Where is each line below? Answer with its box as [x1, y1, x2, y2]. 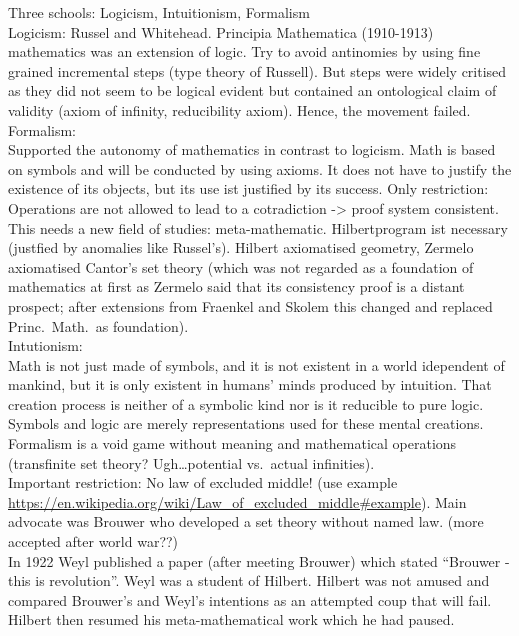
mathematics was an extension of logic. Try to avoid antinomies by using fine [8, 41, 481, 62]
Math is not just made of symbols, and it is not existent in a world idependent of [8, 354, 505, 375]
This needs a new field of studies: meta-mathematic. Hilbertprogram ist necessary [8, 217, 508, 238]
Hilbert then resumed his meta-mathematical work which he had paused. [8, 609, 455, 630]
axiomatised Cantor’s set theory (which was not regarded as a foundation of [8, 256, 474, 277]
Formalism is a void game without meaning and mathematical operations [8, 433, 457, 454]
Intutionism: [8, 335, 83, 356]
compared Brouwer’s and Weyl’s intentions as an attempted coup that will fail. [8, 589, 492, 610]
